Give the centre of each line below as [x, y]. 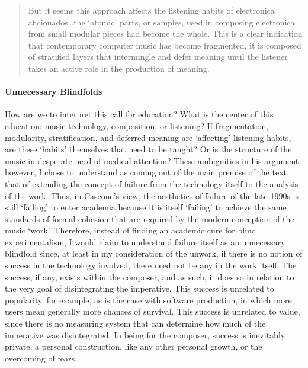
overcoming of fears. [41, 358]
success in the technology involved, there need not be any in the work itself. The [151, 265]
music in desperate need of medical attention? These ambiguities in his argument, [153, 160]
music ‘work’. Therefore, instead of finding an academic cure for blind [131, 230]
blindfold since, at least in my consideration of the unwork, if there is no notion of [154, 253]
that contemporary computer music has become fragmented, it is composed [165, 45]
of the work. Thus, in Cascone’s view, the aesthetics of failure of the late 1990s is [152, 195]
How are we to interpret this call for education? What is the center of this [139, 114]
